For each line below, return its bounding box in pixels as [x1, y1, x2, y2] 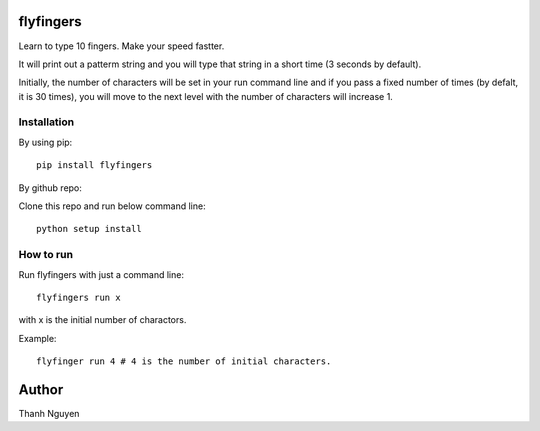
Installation [18, 115, 75, 129]
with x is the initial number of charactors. [18, 314, 187, 326]
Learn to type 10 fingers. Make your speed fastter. [18, 40, 225, 52]
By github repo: [18, 181, 82, 194]
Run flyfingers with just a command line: [18, 268, 185, 280]
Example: [18, 332, 57, 344]
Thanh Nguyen [18, 408, 80, 419]
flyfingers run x [36, 291, 121, 303]
